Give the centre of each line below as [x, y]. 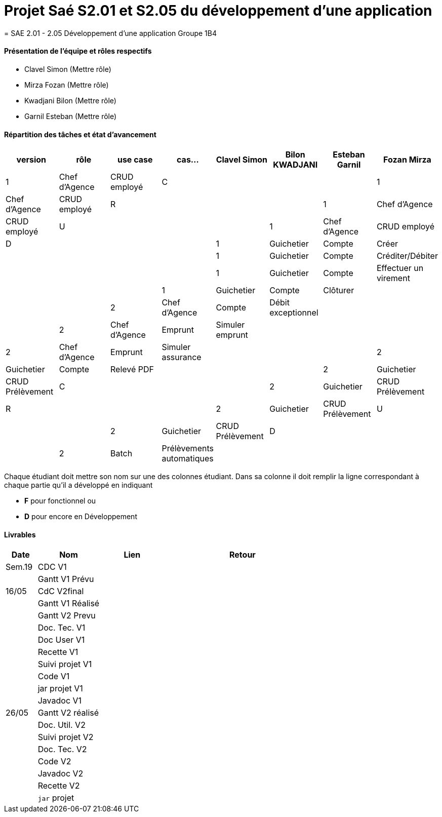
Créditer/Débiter [407, 256]
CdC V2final [61, 591]
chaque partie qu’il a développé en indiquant [78, 485]
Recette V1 [58, 652]
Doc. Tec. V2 [62, 749]
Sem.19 [19, 567]
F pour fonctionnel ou [60, 501]
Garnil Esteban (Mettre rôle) [71, 116]
